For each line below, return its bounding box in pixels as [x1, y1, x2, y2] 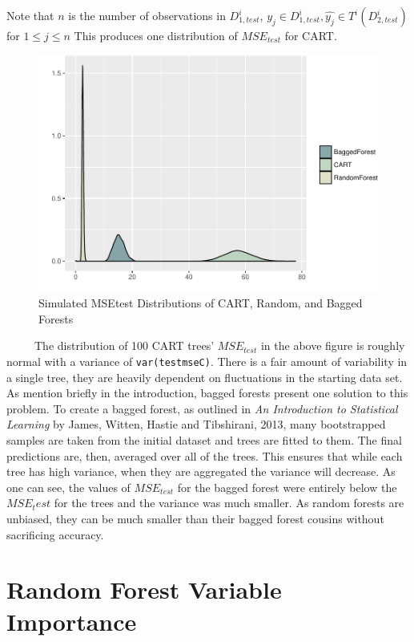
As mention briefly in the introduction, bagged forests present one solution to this [6, 384, 408, 401]
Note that [6, 7, 54, 23]
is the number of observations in [68, 7, 226, 23]
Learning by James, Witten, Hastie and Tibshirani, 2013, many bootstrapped [6, 416, 386, 433]
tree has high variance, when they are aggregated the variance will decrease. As [6, 463, 396, 480]
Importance [6, 604, 137, 637]
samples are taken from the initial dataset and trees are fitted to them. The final [6, 432, 402, 448]
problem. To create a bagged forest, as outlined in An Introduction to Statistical [6, 400, 398, 416]
